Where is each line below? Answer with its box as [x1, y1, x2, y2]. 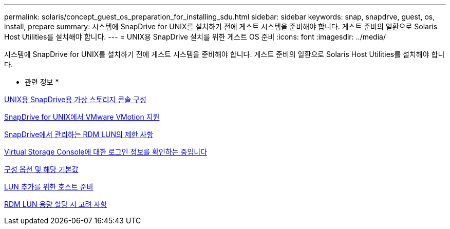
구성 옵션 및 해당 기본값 [4, 165, 79, 174]
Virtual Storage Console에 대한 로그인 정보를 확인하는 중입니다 [4, 147, 208, 156]
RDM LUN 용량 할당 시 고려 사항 [4, 200, 107, 208]
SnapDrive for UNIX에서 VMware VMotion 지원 [4, 112, 160, 121]
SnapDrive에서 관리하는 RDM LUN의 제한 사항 [4, 130, 154, 139]
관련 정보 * [25, 78, 59, 86]
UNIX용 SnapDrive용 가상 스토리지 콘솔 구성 [4, 95, 146, 104]
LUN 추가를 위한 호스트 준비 [4, 182, 93, 191]
